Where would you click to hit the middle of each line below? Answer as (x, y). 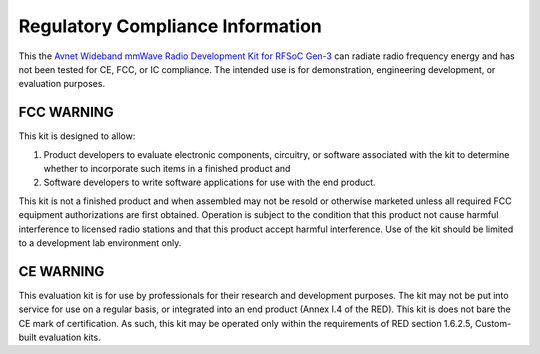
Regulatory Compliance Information (170, 26)
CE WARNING (61, 271)
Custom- (493, 323)
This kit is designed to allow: (77, 136)
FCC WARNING (66, 112)
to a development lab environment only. (100, 242)
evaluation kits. (69, 337)
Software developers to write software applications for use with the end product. (209, 182)
